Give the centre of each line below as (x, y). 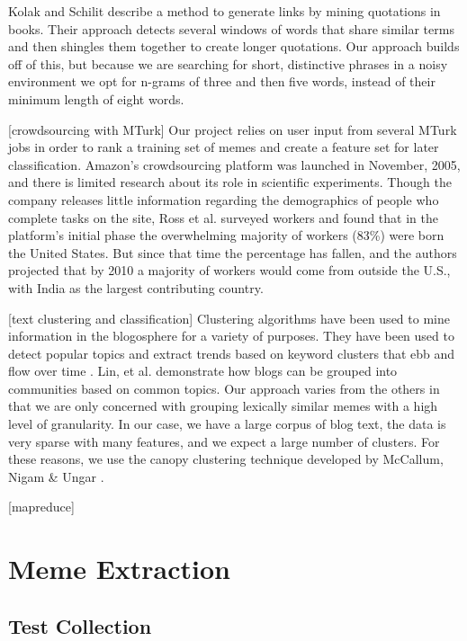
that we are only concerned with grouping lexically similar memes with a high (223, 406)
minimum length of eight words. (96, 98)
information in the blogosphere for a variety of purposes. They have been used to (231, 336)
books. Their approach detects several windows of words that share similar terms (231, 28)
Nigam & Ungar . (56, 476)
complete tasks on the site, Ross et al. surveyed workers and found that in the (223, 217)
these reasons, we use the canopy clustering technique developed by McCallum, (226, 459)
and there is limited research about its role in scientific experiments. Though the (230, 182)
